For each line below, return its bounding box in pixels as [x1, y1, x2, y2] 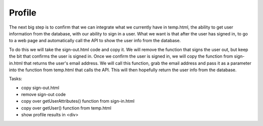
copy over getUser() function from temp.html [21, 105, 112, 111]
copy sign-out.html [21, 85, 59, 91]
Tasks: [9, 76, 22, 82]
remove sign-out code [21, 92, 66, 97]
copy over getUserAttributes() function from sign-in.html [21, 98, 135, 104]
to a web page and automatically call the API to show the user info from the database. [9, 38, 181, 44]
